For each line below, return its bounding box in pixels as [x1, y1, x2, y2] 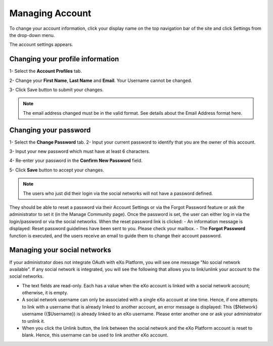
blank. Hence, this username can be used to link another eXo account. [22, 332, 169, 338]
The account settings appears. [9, 41, 73, 48]
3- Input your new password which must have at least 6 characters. [9, 148, 150, 154]
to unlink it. [22, 318, 45, 324]
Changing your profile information [9, 55, 119, 63]
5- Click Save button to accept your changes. [9, 167, 105, 173]
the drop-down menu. [9, 32, 55, 38]
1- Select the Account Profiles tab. [9, 68, 82, 74]
